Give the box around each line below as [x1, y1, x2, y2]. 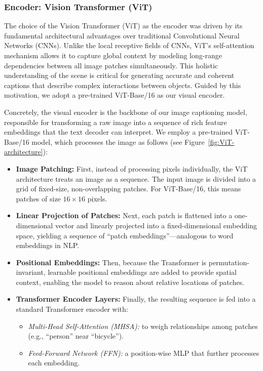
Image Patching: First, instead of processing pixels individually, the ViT [16, 163, 248, 174]
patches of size [16, 193, 61, 203]
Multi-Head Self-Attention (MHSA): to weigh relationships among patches [28, 320, 258, 331]
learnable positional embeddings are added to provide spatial [48, 267, 237, 277]
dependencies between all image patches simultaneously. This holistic [4, 60, 218, 70]
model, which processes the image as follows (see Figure [31, 136, 205, 147]
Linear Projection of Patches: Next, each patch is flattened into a [16, 210, 233, 221]
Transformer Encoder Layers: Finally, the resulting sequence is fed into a [16, 294, 256, 304]
